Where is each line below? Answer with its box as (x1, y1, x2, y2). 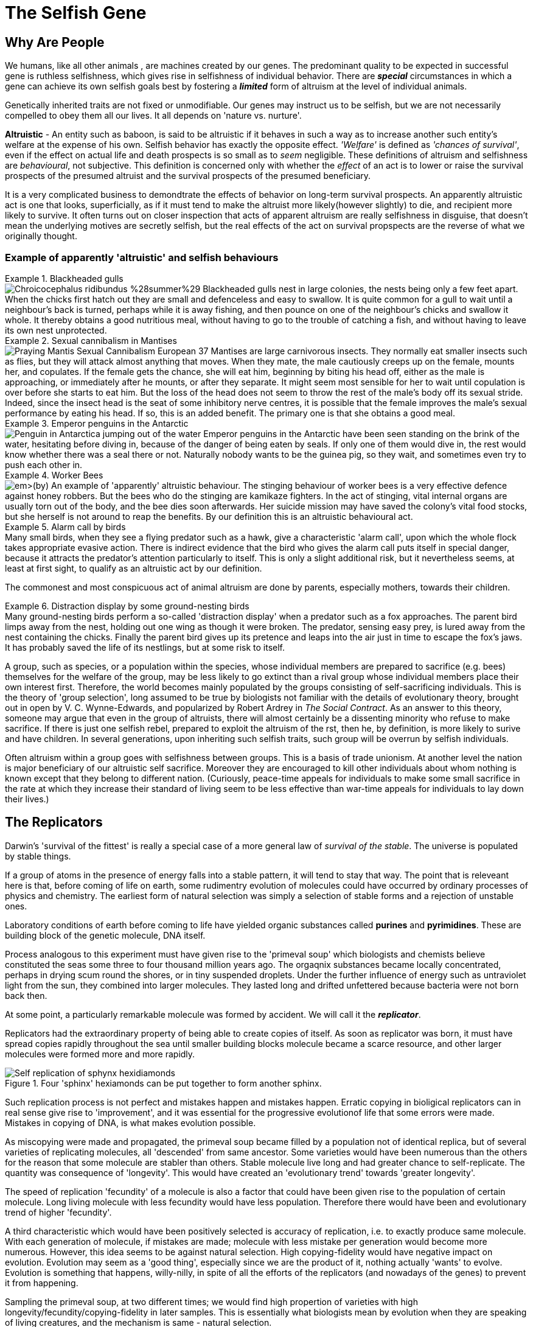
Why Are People (5, 34, 105, 50)
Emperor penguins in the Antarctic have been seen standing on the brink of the (203, 428, 520, 439)
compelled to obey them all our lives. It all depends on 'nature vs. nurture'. (5, 110, 302, 121)
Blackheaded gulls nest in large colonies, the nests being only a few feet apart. (203, 283, 518, 294)
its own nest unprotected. (5, 324, 107, 335)
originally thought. (5, 231, 77, 242)
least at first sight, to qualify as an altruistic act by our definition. (5, 562, 262, 573)
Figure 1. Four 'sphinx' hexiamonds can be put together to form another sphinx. (5, 1077, 322, 1088)
